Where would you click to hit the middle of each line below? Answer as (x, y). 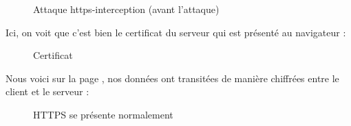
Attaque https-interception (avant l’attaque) (126, 9)
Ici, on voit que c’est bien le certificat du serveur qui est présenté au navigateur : (176, 32)
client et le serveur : (47, 91)
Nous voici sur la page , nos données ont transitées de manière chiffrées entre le (172, 78)
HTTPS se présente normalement (103, 114)
